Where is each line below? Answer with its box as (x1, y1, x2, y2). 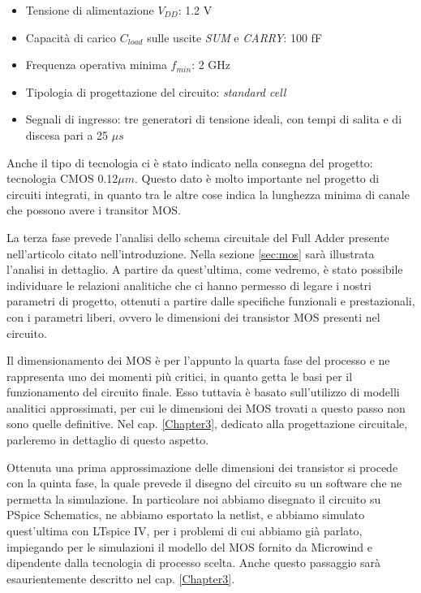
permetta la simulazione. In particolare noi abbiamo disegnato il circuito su (6, 490, 381, 507)
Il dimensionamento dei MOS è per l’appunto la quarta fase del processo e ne (6, 352, 390, 369)
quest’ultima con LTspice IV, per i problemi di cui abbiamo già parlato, (6, 522, 363, 539)
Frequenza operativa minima (25, 56, 167, 73)
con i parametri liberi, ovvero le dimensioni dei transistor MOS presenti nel (6, 308, 380, 325)
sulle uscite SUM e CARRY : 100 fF (147, 28, 323, 45)
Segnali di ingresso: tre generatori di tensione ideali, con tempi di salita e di (25, 110, 402, 128)
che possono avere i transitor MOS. (6, 201, 182, 219)
